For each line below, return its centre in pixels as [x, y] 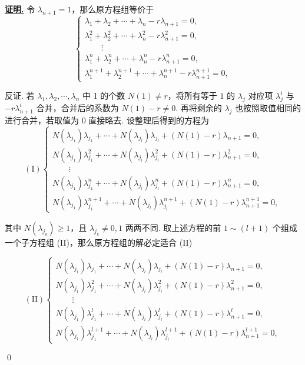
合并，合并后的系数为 [77, 107]
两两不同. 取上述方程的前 [173, 227]
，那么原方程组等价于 [113, 9]
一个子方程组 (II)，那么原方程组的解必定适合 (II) [99, 242]
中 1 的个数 [104, 96]
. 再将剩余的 [199, 107]
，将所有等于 [192, 96]
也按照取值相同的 [268, 107]
